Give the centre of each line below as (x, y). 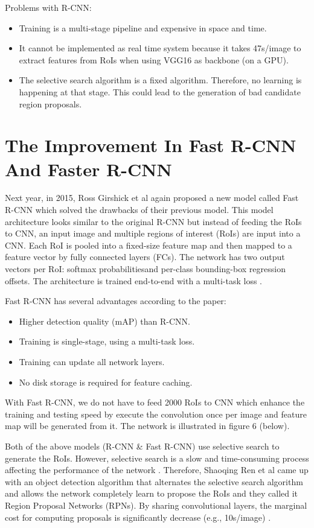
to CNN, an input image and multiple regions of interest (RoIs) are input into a (153, 233)
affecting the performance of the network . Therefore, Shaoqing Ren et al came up (157, 470)
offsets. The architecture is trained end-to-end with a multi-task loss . (133, 280)
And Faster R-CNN (88, 169)
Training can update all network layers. (92, 361)
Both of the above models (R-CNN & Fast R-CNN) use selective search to (142, 446)
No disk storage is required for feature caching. (106, 382)
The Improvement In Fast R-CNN (151, 145)
